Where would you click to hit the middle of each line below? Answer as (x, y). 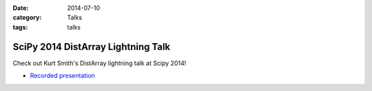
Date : (21, 8)
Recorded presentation (63, 76)
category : (27, 18)
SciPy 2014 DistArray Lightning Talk (92, 47)
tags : (20, 27)
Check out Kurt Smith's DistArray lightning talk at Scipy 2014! (100, 63)
